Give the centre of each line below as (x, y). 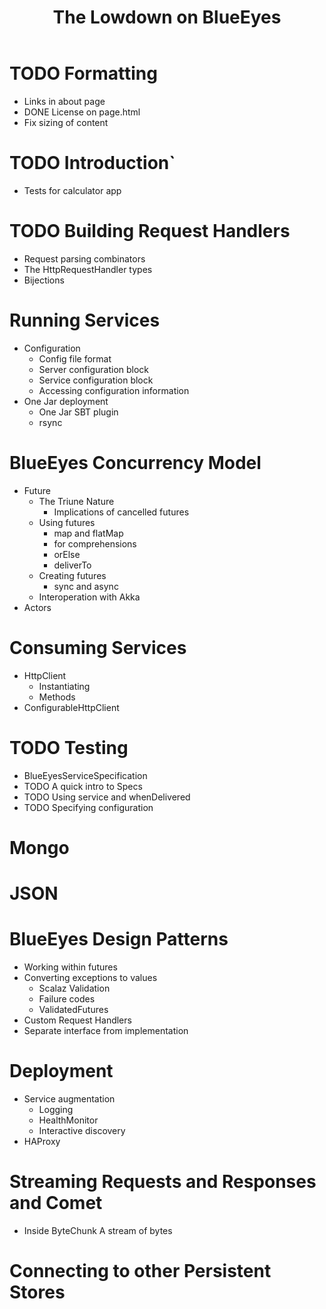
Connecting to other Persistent (140, 1270)
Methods (57, 697)
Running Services (85, 320)
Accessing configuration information (114, 390)
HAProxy (42, 1141)
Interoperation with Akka (89, 597)
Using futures (67, 522)
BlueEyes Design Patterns (119, 939)
